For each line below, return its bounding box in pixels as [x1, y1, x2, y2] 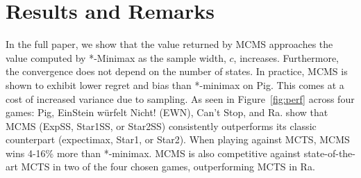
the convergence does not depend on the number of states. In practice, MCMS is [6, 64, 348, 79]
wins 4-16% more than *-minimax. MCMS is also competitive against [6, 145, 301, 160]
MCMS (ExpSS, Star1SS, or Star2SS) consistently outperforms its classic [6, 118, 317, 133]
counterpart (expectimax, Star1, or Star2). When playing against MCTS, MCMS [6, 132, 350, 147]
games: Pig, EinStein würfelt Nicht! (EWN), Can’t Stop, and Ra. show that [6, 105, 328, 120]
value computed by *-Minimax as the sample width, [6, 50, 226, 65]
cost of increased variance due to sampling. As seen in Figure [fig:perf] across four [6, 91, 355, 106]
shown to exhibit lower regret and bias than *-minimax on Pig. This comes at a [6, 77, 344, 92]
